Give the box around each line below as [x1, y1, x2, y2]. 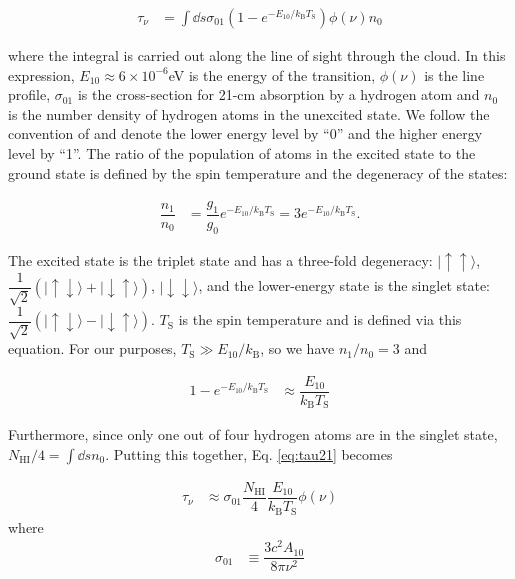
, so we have [260, 338, 335, 359]
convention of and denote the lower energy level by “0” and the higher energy [8, 123, 483, 144]
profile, [8, 84, 51, 105]
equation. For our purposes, [8, 338, 177, 359]
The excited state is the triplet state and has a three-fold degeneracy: [8, 249, 433, 270]
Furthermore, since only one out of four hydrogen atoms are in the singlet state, [8, 424, 498, 445]
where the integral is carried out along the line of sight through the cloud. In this [8, 45, 506, 66]
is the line [424, 64, 485, 85]
